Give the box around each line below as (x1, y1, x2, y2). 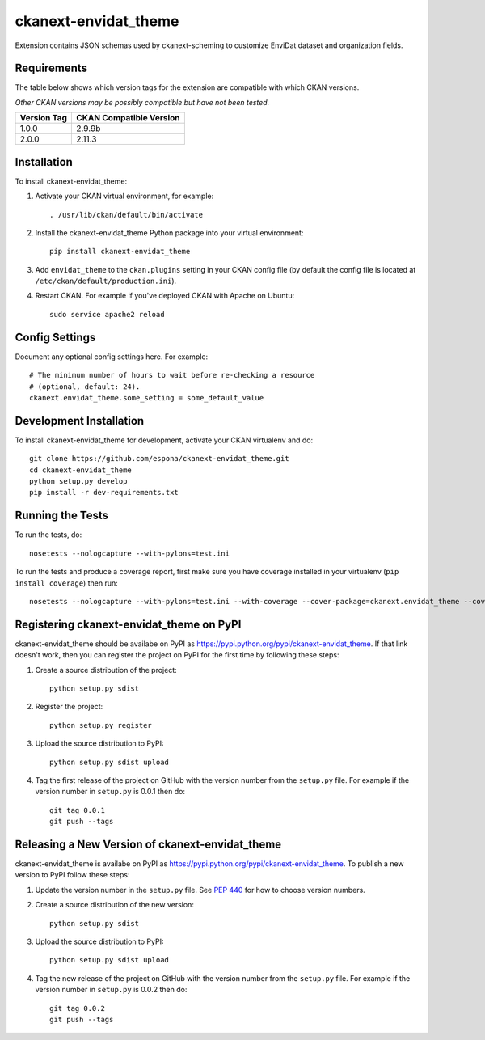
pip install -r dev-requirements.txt (29, 488, 179, 497)
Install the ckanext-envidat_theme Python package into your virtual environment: (35, 227, 304, 238)
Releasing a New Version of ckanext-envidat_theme (15, 837, 282, 851)
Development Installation (15, 413, 145, 428)
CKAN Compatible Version (75, 112, 181, 124)
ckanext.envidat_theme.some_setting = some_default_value (29, 393, 264, 402)
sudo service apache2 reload (49, 310, 165, 319)
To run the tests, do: (15, 530, 82, 539)
